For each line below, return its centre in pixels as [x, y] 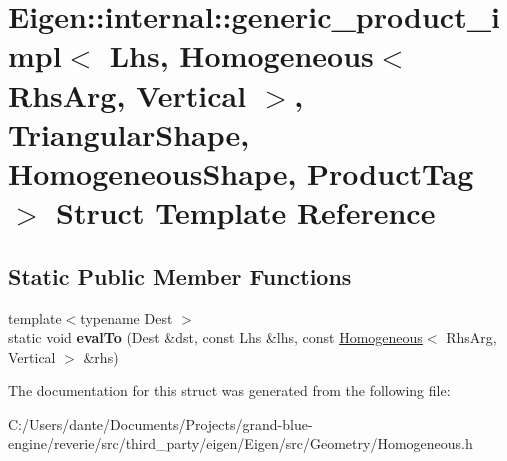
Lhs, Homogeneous [241, 55]
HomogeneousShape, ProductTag [241, 172]
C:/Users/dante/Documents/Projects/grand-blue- [160, 423]
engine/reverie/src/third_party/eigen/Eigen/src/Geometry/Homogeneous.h [240, 443]
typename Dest [126, 317]
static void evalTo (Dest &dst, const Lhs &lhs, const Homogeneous [215, 337]
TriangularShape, [129, 133]
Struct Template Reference [246, 212]
